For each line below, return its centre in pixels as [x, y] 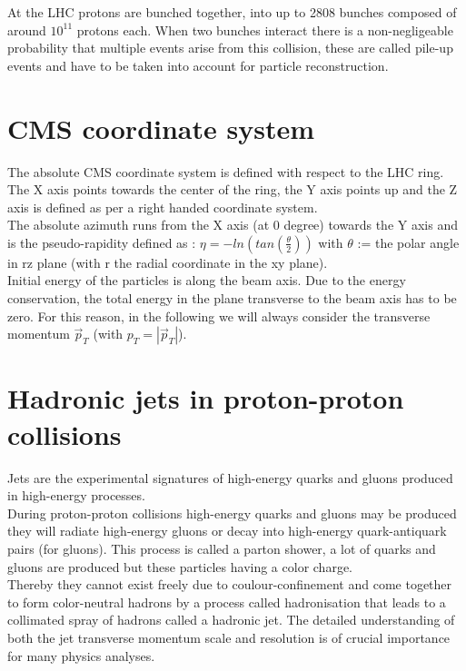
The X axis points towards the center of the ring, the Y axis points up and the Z [233, 189]
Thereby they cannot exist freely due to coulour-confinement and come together [230, 584]
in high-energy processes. [76, 495]
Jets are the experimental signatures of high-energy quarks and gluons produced [230, 477]
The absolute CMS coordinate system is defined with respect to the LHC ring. [226, 171]
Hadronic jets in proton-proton [206, 398]
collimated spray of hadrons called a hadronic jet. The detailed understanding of [231, 620]
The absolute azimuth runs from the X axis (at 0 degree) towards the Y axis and [233, 225]
